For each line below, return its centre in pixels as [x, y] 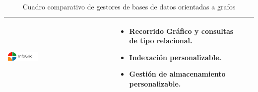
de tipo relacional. [161, 41]
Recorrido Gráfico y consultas [181, 31]
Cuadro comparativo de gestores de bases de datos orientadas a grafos [129, 6]
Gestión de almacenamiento [177, 74]
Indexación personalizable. [175, 57]
